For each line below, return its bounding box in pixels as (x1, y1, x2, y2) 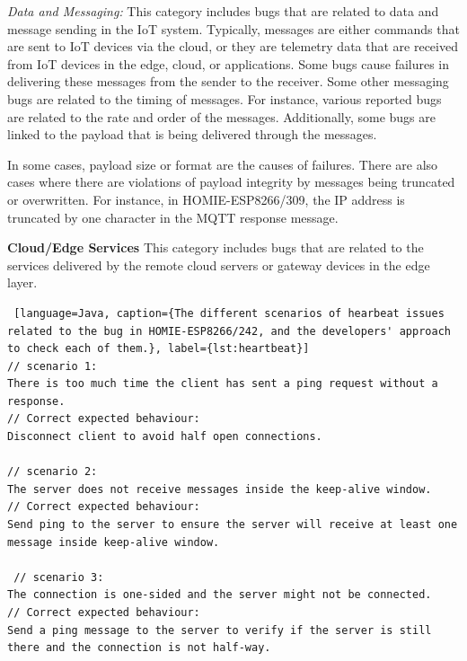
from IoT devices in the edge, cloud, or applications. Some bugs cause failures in (7, 54, 450, 73)
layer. (7, 273, 38, 292)
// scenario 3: (13, 570, 104, 584)
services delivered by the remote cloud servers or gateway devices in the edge (7, 255, 430, 274)
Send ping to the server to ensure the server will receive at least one (7, 518, 458, 532)
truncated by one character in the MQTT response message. (7, 207, 339, 226)
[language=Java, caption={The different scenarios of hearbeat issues (13, 306, 445, 320)
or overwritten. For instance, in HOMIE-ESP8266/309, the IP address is (7, 189, 405, 208)
